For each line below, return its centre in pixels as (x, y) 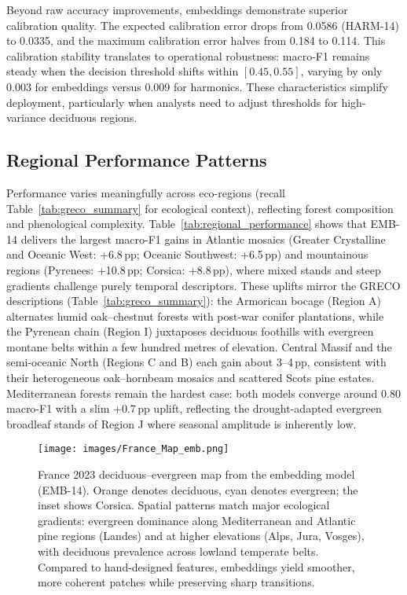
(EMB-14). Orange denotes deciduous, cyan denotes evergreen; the (198, 489)
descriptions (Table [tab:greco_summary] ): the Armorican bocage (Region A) (194, 301)
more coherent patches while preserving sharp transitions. (176, 582)
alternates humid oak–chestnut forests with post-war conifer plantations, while (195, 316)
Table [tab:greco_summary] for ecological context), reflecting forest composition (200, 208)
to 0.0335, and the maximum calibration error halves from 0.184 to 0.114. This (196, 40)
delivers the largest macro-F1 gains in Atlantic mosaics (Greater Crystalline (203, 239)
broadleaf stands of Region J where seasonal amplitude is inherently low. (181, 423)
